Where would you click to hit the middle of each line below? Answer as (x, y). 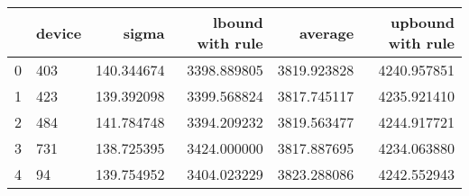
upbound (422, 22)
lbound (238, 22)
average (326, 32)
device (59, 32)
